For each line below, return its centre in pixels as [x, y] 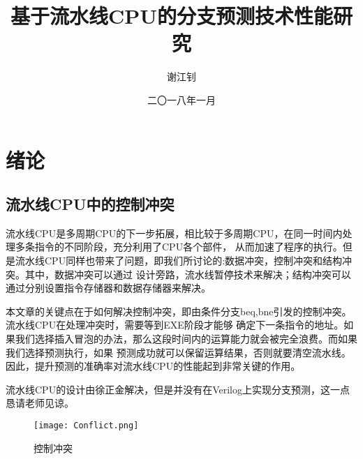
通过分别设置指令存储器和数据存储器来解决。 [108, 288]
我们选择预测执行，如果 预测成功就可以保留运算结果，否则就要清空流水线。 [178, 352]
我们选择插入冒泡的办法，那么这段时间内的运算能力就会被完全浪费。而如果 [186, 339]
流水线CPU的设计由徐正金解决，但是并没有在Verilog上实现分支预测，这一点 [178, 389]
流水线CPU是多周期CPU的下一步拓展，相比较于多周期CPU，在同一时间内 [174, 233]
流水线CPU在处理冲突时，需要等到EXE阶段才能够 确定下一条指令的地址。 [175, 325]
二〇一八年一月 [181, 99]
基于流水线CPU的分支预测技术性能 [172, 16]
